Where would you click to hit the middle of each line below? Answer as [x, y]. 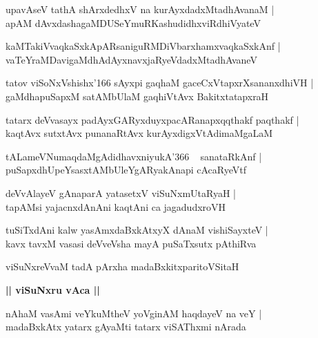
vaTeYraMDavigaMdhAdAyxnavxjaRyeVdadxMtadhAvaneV [131, 59]
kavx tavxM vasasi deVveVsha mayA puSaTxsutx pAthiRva [131, 243]
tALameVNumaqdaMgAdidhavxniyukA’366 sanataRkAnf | [134, 156]
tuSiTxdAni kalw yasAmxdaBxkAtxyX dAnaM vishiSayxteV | [137, 230]
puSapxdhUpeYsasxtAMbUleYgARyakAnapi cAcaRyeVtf [126, 170]
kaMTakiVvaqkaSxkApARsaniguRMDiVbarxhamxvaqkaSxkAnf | [143, 46]
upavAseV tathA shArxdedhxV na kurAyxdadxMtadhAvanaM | [140, 9]
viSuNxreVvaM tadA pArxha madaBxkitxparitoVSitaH [122, 266]
